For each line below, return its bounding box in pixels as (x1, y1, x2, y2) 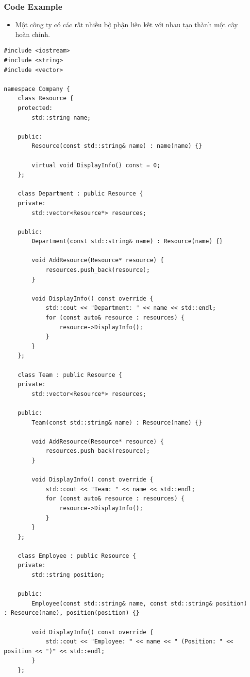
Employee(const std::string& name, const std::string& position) (32, 600, 248, 607)
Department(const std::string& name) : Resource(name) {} (32, 238, 223, 245)
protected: (17, 104, 53, 111)
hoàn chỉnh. (15, 29, 50, 39)
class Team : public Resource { (17, 371, 122, 378)
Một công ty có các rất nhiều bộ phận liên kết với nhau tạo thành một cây (15, 19, 238, 30)
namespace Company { (4, 85, 70, 92)
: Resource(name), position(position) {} (4, 609, 140, 617)
